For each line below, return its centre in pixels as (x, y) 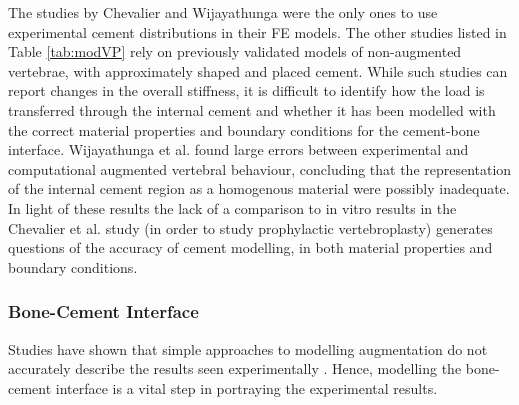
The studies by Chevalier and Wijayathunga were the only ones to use (223, 12)
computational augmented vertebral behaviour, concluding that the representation (260, 168)
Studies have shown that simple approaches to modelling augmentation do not (248, 348)
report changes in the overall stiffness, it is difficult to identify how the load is (246, 90)
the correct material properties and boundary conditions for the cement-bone (244, 129)
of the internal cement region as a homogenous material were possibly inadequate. (259, 188)
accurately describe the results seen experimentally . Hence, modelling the (235, 368)
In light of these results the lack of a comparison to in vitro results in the (232, 207)
